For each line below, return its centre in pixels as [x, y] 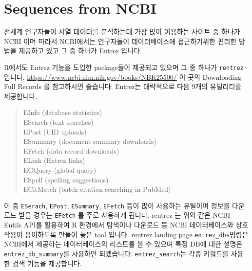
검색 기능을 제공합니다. [47, 263]
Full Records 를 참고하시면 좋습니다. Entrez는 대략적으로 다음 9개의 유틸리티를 [123, 86]
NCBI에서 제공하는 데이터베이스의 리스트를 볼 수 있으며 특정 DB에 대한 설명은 [123, 244]
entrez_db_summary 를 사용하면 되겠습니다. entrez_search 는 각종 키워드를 [116, 253]
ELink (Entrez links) [54, 160]
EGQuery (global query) [60, 169]
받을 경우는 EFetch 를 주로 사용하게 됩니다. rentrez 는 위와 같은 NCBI [125, 215]
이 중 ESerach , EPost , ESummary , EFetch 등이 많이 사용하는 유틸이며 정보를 [117, 205]
